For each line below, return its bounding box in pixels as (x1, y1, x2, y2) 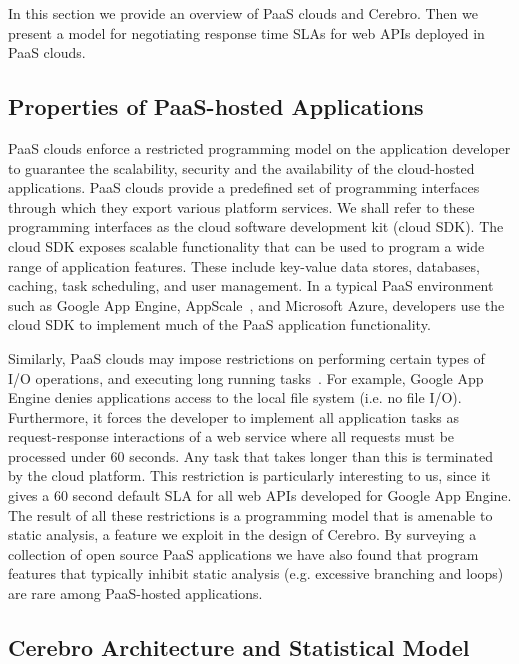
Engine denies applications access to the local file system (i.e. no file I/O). (8, 387, 462, 408)
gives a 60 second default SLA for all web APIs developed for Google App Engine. (8, 485, 512, 506)
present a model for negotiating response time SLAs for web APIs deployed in (8, 22, 485, 43)
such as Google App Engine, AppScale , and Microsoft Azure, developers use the (8, 294, 505, 315)
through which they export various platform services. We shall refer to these (8, 196, 475, 217)
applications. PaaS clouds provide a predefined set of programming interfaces (8, 177, 480, 198)
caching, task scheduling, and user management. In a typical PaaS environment (8, 275, 494, 296)
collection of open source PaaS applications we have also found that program (8, 543, 479, 564)
